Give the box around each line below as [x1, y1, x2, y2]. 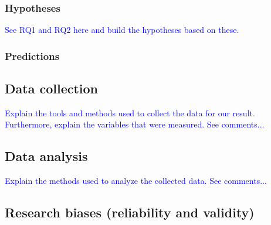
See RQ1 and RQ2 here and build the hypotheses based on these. [5, 23, 239, 36]
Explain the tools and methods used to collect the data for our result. [5, 106, 255, 119]
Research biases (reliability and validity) [5, 203, 255, 221]
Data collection [5, 79, 99, 98]
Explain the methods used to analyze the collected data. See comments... [5, 174, 267, 187]
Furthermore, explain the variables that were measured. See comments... [5, 118, 265, 130]
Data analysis [5, 147, 88, 165]
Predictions [5, 48, 60, 63]
